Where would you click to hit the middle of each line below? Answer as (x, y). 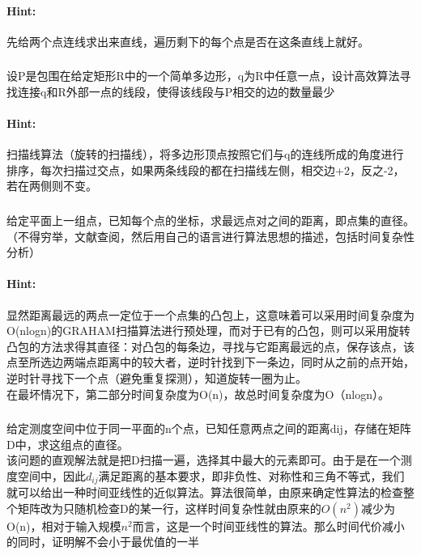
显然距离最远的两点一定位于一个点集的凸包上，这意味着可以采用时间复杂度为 (210, 314)
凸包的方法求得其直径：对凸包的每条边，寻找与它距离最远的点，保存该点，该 (210, 346)
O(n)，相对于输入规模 (64, 525)
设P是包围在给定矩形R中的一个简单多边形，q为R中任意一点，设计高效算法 (203, 76)
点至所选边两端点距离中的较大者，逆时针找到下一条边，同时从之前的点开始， (210, 362)
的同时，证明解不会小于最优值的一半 (103, 542)
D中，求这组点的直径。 (68, 444)
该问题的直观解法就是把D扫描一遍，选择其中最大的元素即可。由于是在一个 (204, 460)
